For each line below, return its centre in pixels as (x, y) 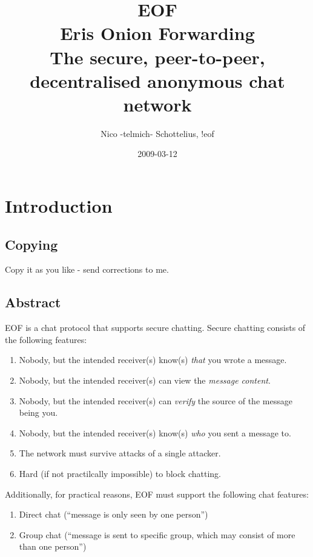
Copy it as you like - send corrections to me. (87, 269)
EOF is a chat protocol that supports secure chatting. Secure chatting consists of (155, 328)
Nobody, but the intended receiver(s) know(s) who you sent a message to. (155, 432)
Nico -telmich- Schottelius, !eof (157, 133)
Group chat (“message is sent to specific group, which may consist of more (157, 534)
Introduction (59, 206)
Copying (31, 244)
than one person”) (53, 546)
